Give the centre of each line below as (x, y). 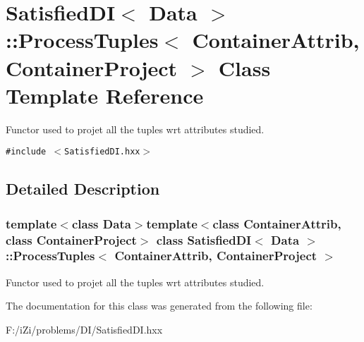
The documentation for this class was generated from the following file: (159, 306)
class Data (101, 223)
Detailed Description (83, 189)
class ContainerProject (71, 239)
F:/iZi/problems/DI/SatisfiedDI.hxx (84, 329)
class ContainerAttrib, (277, 223)
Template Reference (105, 95)
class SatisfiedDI (204, 239)
